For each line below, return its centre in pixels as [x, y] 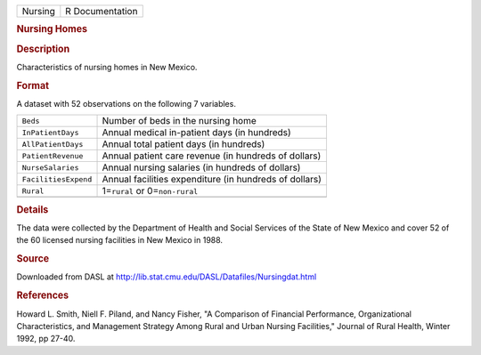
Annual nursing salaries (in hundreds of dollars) [201, 167]
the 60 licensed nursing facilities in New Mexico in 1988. [119, 240]
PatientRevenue [53, 156]
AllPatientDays [53, 144]
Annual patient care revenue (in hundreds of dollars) [212, 156]
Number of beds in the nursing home [179, 121]
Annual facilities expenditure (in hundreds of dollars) [212, 180]
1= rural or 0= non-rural [150, 191]
